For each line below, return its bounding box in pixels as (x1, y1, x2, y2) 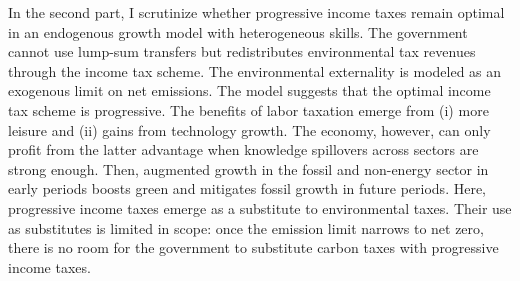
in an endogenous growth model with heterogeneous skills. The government (8, 21, 468, 42)
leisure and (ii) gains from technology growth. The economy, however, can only (8, 119, 491, 140)
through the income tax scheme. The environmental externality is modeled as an (8, 60, 502, 81)
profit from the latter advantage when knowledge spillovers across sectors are (8, 139, 479, 160)
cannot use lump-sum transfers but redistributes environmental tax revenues (8, 41, 476, 62)
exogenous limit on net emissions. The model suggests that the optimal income (8, 80, 491, 101)
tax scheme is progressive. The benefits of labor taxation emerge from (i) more (8, 99, 489, 120)
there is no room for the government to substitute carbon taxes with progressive (8, 237, 499, 258)
